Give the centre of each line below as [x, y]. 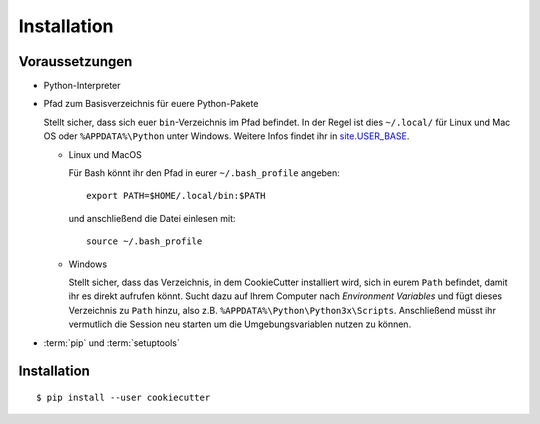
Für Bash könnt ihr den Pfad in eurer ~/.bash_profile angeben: [204, 173]
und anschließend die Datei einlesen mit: [152, 218]
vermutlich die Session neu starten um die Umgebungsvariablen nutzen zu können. [240, 324]
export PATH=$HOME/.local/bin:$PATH [176, 196]
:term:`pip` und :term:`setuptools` [111, 342]
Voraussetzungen [75, 61]
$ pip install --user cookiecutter [123, 397]
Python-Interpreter [82, 86]
